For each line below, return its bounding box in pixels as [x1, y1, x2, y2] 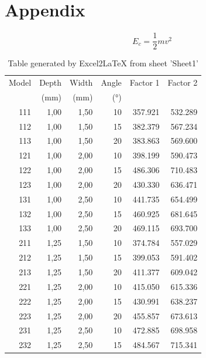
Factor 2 [167, 76, 198, 89]
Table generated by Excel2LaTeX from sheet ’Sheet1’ [8, 57, 198, 69]
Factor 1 [129, 76, 160, 89]
